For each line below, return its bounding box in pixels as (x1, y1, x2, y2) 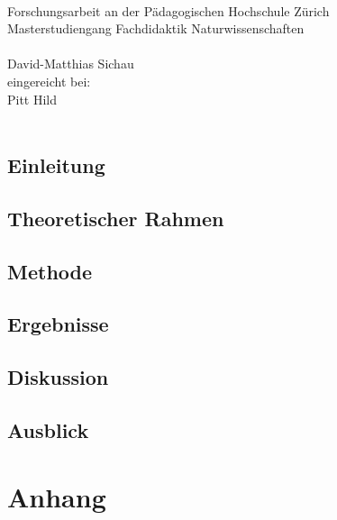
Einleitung (7, 151, 105, 179)
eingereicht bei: (7, 71, 91, 90)
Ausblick (7, 416, 89, 444)
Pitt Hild (7, 89, 58, 108)
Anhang (7, 478, 106, 515)
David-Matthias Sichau (7, 54, 134, 73)
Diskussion (7, 363, 109, 391)
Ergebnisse (7, 310, 109, 338)
